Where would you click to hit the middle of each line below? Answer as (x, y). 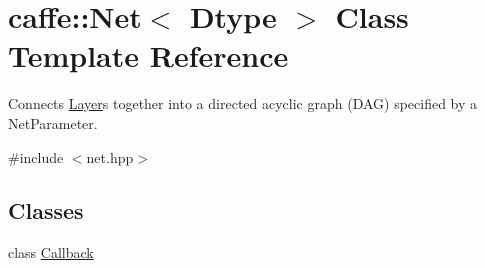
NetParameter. (53, 122)
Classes (46, 210)
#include (36, 156)
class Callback (51, 252)
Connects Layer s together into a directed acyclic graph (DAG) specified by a (243, 103)
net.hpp (110, 156)
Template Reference (148, 55)
